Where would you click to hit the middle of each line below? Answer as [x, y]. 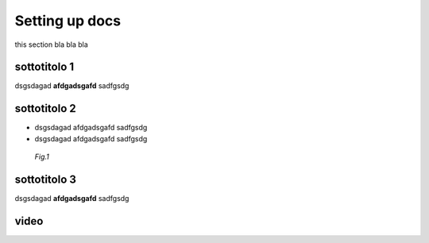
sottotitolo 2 [45, 108]
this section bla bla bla [52, 44]
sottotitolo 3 [46, 179]
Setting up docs [68, 21]
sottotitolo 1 [44, 67]
